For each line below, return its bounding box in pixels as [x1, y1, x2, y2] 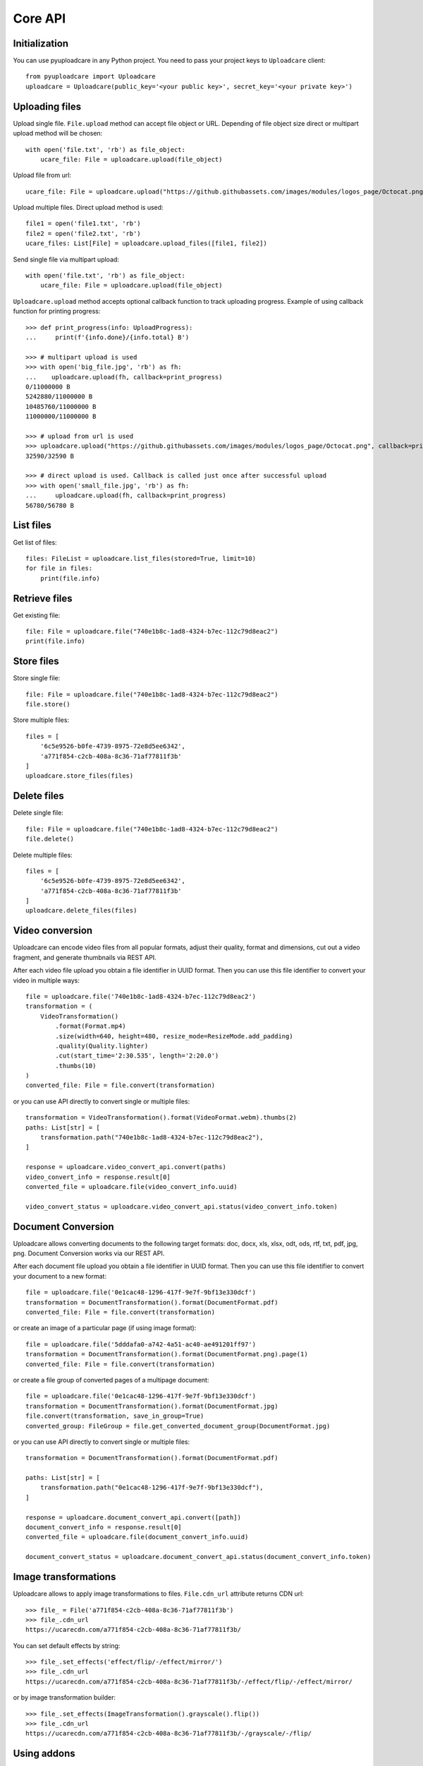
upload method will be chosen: [13, 129, 103, 138]
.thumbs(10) [55, 1062, 97, 1069]
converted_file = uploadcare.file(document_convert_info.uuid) [25, 1533, 249, 1541]
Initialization [13, 37, 69, 49]
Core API [13, 11, 66, 26]
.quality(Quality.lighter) [55, 1042, 149, 1050]
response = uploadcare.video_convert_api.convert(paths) [25, 1163, 227, 1171]
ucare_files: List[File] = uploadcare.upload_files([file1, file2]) [25, 239, 267, 247]
